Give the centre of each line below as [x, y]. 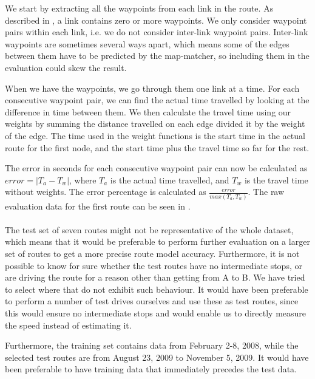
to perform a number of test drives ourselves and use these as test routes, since [152, 301]
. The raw [266, 192]
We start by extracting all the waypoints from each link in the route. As [139, 8]
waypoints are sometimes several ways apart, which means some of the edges [147, 43]
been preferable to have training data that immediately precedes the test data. [151, 369]
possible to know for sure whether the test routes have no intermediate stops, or [154, 265]
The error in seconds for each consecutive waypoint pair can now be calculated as [156, 168]
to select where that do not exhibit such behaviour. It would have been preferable [157, 289]
